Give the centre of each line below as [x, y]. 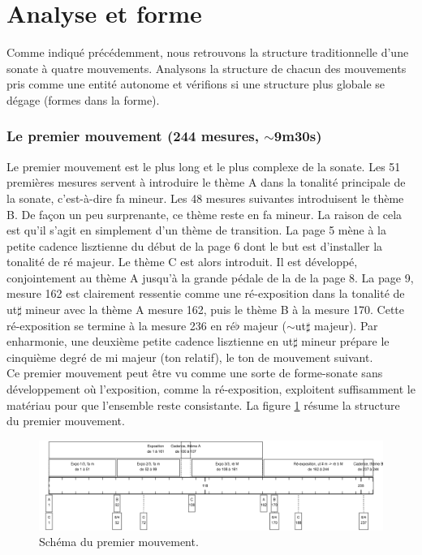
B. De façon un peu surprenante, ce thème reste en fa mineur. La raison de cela [205, 214]
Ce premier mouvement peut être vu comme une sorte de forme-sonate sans [195, 373]
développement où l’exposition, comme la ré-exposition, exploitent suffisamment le [211, 389]
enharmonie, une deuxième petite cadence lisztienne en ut [150, 341]
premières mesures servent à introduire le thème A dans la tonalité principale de [206, 182]
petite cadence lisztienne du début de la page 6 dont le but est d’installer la [195, 245]
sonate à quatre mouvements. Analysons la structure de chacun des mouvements [207, 68]
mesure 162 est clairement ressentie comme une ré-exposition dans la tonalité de [206, 293]
